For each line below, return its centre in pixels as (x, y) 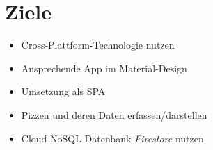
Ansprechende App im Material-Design (104, 68)
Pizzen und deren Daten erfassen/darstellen (114, 114)
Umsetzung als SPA (63, 91)
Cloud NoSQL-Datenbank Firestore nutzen (112, 138)
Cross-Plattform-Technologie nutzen (98, 45)
